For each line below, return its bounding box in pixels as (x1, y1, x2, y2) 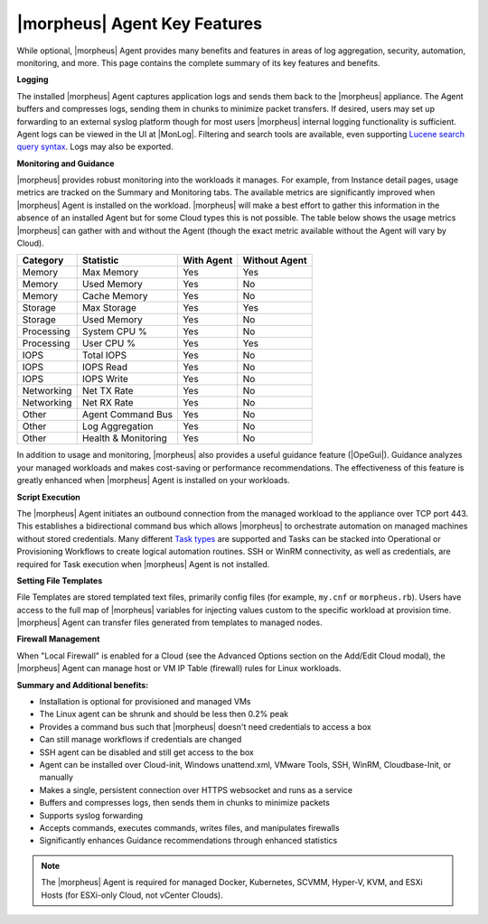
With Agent (182, 254, 233, 266)
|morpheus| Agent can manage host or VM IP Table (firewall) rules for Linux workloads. (16, 663, 342, 674)
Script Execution (16, 491, 81, 502)
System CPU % (81, 325, 148, 338)
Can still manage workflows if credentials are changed (39, 734, 242, 745)
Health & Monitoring (81, 432, 167, 444)
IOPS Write (81, 373, 128, 386)
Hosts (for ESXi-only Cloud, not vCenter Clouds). (41, 890, 223, 901)
